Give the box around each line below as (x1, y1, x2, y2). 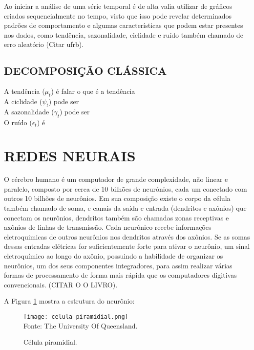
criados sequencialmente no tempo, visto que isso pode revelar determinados (4, 10, 232, 21)
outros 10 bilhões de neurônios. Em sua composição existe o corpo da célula (4, 193, 231, 203)
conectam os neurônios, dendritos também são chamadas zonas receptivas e (4, 212, 229, 222)
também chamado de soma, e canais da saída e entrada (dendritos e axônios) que (4, 203, 247, 213)
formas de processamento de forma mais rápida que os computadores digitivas (4, 270, 237, 280)
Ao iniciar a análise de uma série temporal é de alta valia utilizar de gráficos (4, 1, 233, 11)
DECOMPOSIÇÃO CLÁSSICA (4, 63, 167, 78)
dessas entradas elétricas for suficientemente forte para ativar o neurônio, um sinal (4, 241, 250, 251)
